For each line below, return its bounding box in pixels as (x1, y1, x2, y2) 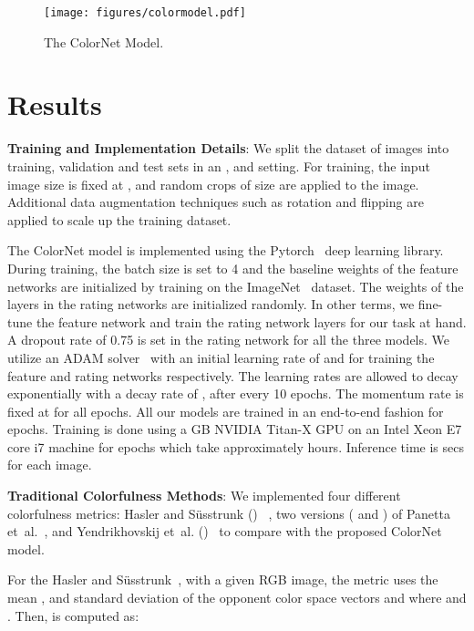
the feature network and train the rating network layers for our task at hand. (36, 312, 467, 331)
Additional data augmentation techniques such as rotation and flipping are (7, 192, 424, 212)
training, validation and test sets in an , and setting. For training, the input (7, 156, 430, 175)
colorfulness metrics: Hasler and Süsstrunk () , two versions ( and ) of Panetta (7, 503, 450, 522)
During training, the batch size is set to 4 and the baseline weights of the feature (7, 258, 459, 277)
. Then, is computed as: (7, 605, 139, 625)
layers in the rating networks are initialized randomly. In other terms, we (7, 295, 415, 314)
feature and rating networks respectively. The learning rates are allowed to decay (7, 366, 459, 385)
